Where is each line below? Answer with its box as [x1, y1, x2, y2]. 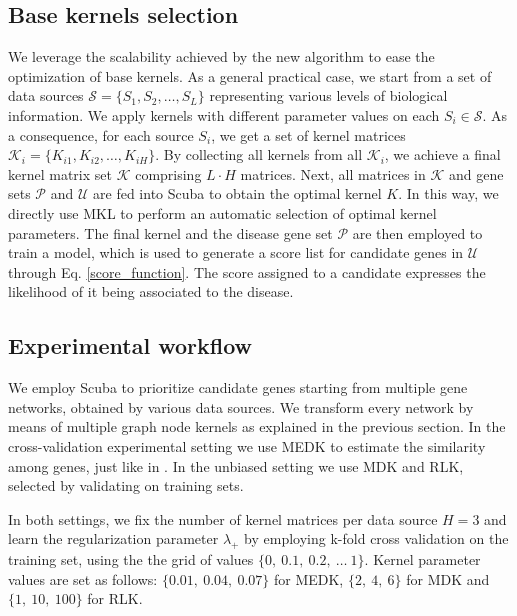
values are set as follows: [8, 568, 158, 589]
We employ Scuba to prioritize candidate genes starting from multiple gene [8, 377, 468, 398]
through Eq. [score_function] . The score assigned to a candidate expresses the [8, 261, 486, 282]
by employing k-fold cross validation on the [244, 528, 509, 549]
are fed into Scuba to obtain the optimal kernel [93, 183, 382, 204]
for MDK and [406, 568, 490, 589]
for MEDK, [273, 568, 344, 589]
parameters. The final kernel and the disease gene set [8, 222, 333, 243]
